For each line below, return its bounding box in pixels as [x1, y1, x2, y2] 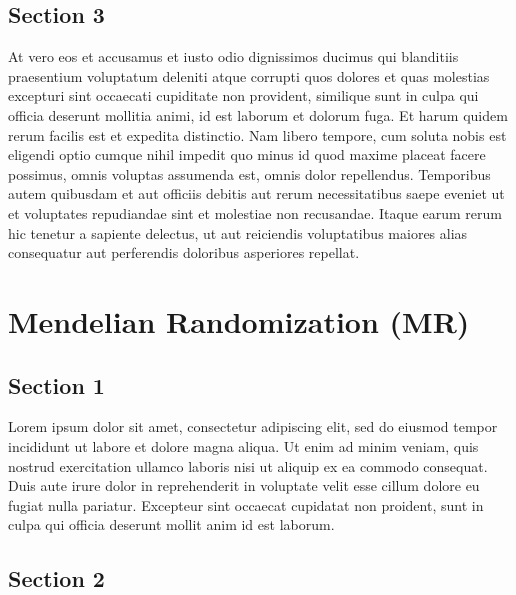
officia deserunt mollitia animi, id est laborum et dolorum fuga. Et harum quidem [8, 104, 508, 125]
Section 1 [8, 369, 105, 400]
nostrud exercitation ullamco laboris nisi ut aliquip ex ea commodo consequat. [8, 455, 488, 476]
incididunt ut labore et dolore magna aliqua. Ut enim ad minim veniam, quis [8, 435, 479, 456]
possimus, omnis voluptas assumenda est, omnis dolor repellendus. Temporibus [8, 163, 491, 184]
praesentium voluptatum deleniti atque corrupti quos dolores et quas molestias [8, 65, 490, 86]
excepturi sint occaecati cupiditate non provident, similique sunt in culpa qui [8, 85, 479, 106]
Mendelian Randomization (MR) [8, 300, 470, 341]
